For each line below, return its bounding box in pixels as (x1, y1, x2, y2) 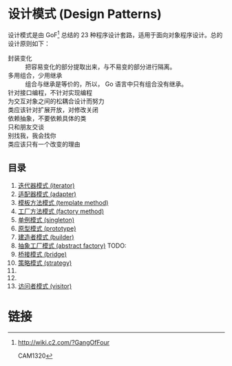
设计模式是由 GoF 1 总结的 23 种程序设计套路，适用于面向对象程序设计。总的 (8, 29, 223, 39)
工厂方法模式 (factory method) (17, 207, 105, 215)
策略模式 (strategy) (17, 259, 72, 267)
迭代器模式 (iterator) (17, 182, 75, 190)
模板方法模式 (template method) (17, 199, 109, 207)
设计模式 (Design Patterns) (8, 6, 162, 22)
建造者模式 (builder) (17, 233, 74, 241)
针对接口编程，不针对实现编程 (8, 88, 92, 96)
